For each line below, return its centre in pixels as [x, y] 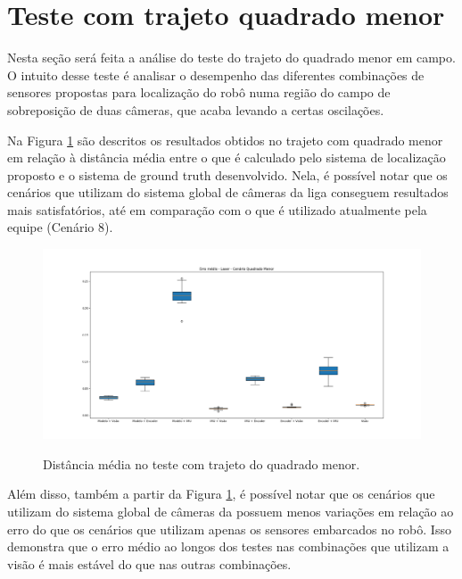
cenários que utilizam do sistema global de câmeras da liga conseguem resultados [228, 192]
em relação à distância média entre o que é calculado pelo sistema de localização [227, 157]
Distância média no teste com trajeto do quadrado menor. [202, 463]
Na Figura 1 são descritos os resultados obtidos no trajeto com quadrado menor [225, 140]
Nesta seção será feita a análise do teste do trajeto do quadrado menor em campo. [231, 58]
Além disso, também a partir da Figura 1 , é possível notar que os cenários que [221, 494]
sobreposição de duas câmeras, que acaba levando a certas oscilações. [196, 109]
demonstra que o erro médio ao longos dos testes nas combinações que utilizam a [228, 546]
